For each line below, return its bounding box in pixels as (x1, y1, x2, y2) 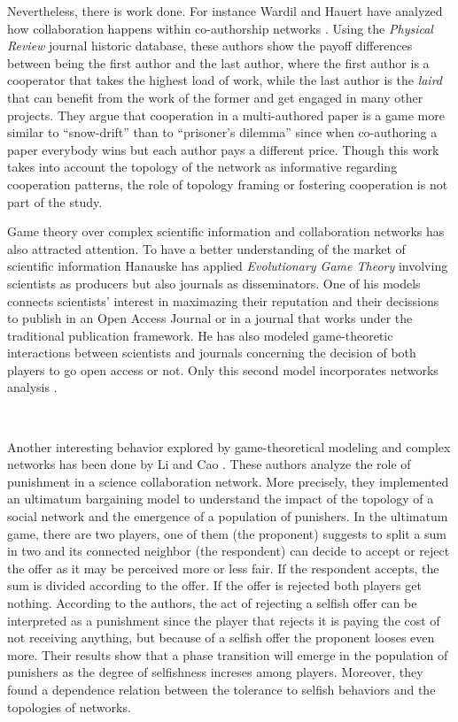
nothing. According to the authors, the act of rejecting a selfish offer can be (7, 594, 417, 611)
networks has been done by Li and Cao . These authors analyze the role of (7, 455, 411, 473)
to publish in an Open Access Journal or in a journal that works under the (7, 309, 413, 327)
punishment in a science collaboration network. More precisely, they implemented (7, 472, 449, 490)
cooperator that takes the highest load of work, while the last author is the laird (7, 71, 443, 89)
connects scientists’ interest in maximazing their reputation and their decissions (7, 291, 439, 310)
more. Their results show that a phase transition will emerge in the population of (7, 645, 448, 664)
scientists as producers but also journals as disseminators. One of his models (7, 273, 421, 292)
